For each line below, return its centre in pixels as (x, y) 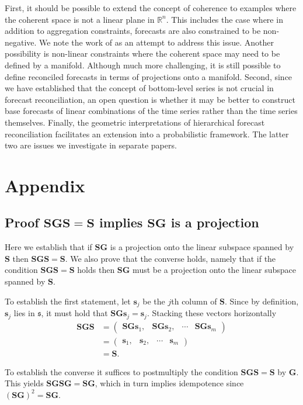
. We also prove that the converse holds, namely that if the (170, 258)
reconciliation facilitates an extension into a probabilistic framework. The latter (147, 134)
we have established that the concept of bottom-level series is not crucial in (139, 88)
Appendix (45, 185)
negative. (21, 42)
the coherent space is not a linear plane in (80, 19)
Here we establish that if (48, 247)
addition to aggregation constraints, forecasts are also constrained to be (133, 31)
